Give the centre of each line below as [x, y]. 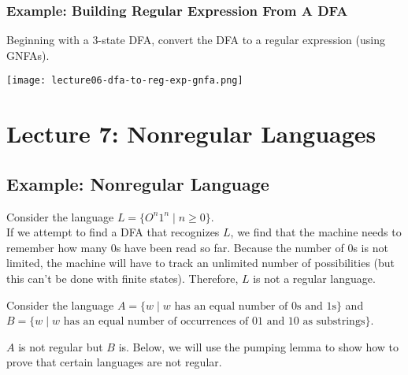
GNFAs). [28, 55]
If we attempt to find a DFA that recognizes [113, 232]
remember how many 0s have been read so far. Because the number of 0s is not [197, 247]
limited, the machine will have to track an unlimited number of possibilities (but [201, 263]
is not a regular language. [314, 278]
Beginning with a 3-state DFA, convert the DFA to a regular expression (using [196, 40]
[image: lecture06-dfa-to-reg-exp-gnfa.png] [125, 81]
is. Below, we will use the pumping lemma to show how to [259, 346]
